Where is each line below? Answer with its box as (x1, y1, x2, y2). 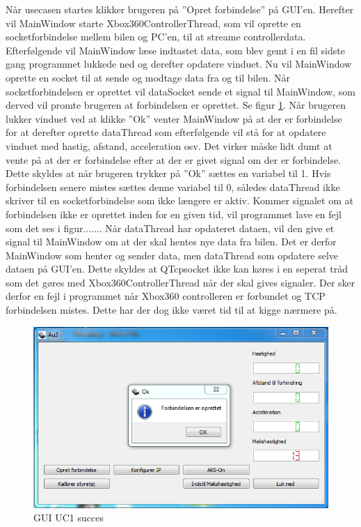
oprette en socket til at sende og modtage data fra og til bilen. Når (6, 70, 290, 84)
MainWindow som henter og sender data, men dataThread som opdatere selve (6, 247, 339, 262)
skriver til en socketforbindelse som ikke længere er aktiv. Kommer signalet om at (6, 193, 353, 208)
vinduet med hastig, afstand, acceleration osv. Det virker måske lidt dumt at (6, 138, 332, 153)
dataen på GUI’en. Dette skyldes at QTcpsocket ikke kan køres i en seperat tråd (6, 261, 348, 276)
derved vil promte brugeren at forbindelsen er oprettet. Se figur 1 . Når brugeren (6, 98, 346, 112)
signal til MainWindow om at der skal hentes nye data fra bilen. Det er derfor (6, 234, 337, 249)
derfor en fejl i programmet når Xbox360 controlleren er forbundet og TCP (6, 289, 326, 303)
